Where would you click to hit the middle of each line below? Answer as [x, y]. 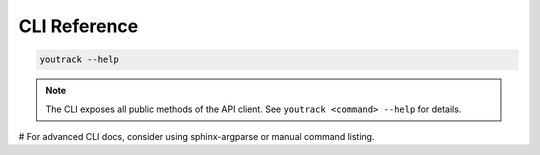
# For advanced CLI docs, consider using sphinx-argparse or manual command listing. [196, 136]
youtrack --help [79, 59]
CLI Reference [78, 26]
